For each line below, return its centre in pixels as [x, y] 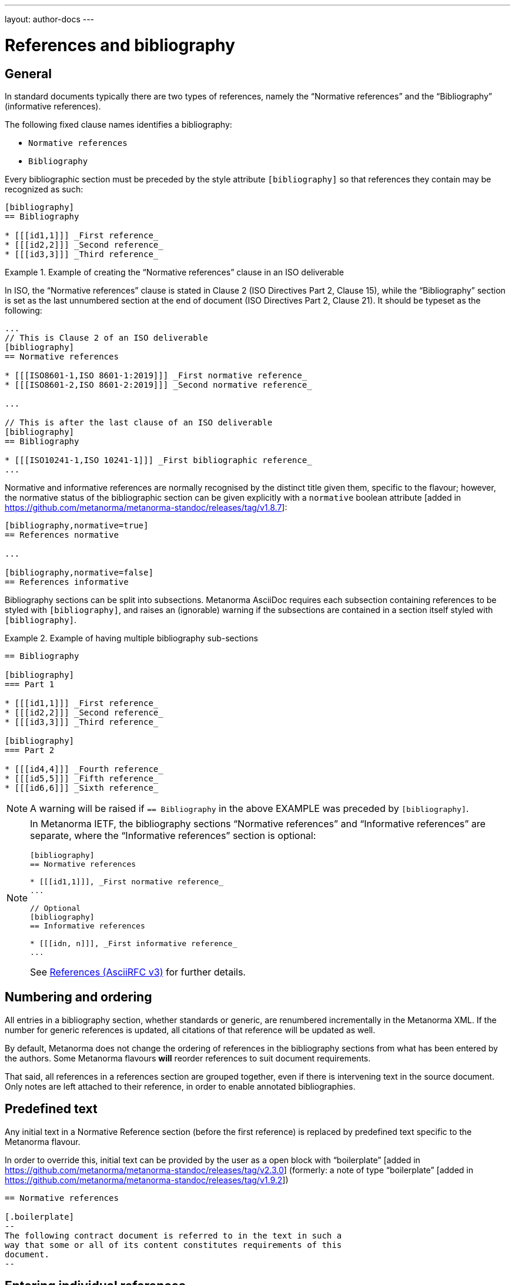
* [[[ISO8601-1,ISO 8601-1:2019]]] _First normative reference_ [156, 375]
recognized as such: [44, 189]
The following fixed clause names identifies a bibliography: [118, 124]
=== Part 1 [30, 684]
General [29, 74]
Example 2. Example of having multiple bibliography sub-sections [131, 638]
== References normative [62, 535]
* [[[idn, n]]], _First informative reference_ [134, 943]
